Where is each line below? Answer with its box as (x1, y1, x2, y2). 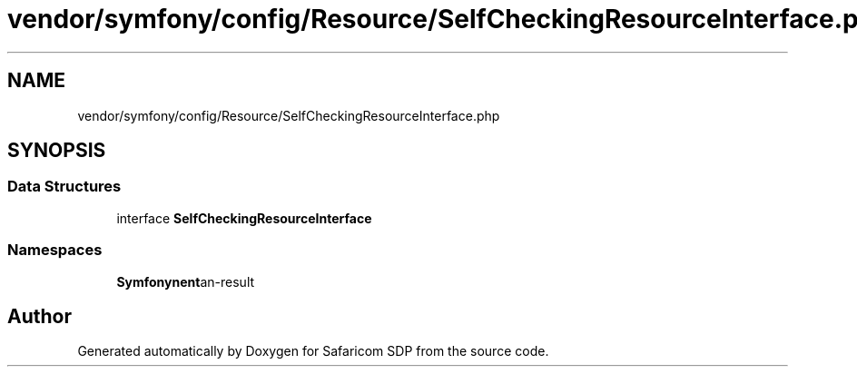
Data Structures (7, 177, 122, 196)
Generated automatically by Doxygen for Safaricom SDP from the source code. (77, 343, 549, 359)
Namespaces (7, 241, 103, 260)
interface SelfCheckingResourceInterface (116, 210, 372, 226)
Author (7, 304, 72, 328)
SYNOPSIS (7, 139, 106, 162)
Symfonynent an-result (116, 273, 255, 290)
